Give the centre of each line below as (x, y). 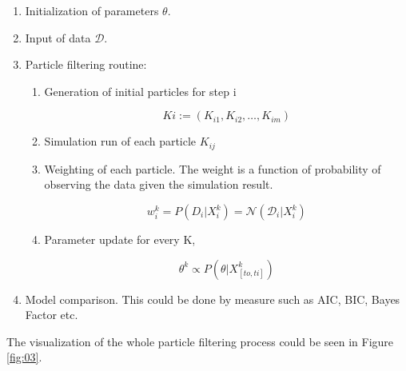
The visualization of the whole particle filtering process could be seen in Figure (200, 341)
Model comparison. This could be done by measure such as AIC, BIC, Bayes (213, 299)
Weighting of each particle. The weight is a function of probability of (213, 168)
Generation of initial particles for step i (140, 91)
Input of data (58, 37)
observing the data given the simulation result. (159, 184)
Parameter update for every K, (120, 239)
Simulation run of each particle (120, 141)
